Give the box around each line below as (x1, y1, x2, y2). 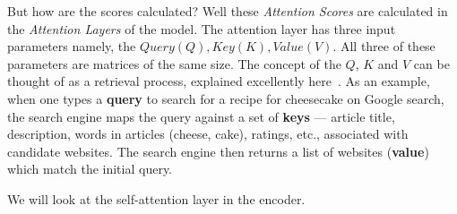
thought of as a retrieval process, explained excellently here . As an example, (7, 72, 430, 90)
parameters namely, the (7, 37, 136, 56)
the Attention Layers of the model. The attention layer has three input (7, 19, 396, 38)
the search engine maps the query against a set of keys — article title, (7, 107, 395, 125)
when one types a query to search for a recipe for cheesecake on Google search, (7, 89, 444, 107)
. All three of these (332, 37, 435, 56)
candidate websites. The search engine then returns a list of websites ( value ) (7, 141, 429, 160)
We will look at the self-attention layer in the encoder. (7, 189, 306, 208)
